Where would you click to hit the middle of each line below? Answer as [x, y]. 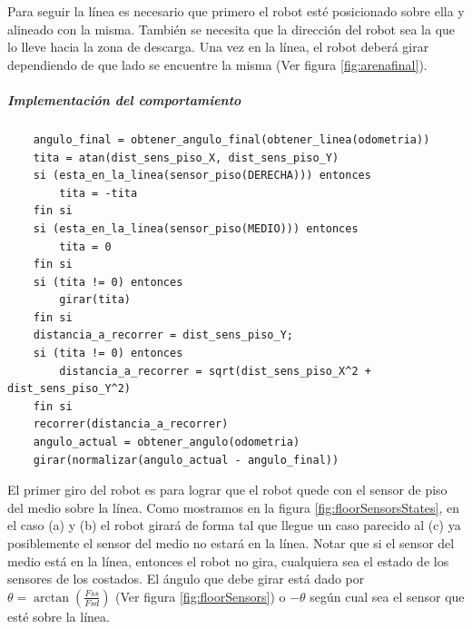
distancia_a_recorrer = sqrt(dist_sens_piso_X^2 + [215, 371]
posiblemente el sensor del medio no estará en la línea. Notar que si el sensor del [231, 543]
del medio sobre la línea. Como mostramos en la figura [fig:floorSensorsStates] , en [234, 507]
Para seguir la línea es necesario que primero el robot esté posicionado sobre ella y [236, 11]
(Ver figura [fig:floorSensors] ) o [201, 596]
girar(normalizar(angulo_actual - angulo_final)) [186, 460]
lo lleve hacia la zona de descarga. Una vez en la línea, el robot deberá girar [218, 47]
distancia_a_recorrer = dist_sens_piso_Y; [163, 335]
